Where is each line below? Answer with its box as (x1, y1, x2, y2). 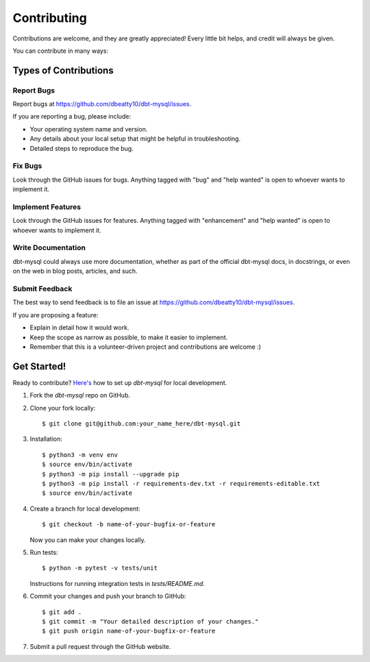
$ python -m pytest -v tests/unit (42, 564, 158, 572)
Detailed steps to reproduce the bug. (29, 144, 134, 152)
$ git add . (42, 608, 82, 616)
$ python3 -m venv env (42, 451, 119, 458)
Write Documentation (12, 243, 86, 253)
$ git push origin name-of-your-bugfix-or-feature (42, 627, 216, 635)
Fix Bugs (12, 161, 42, 171)
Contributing (12, 10, 87, 25)
